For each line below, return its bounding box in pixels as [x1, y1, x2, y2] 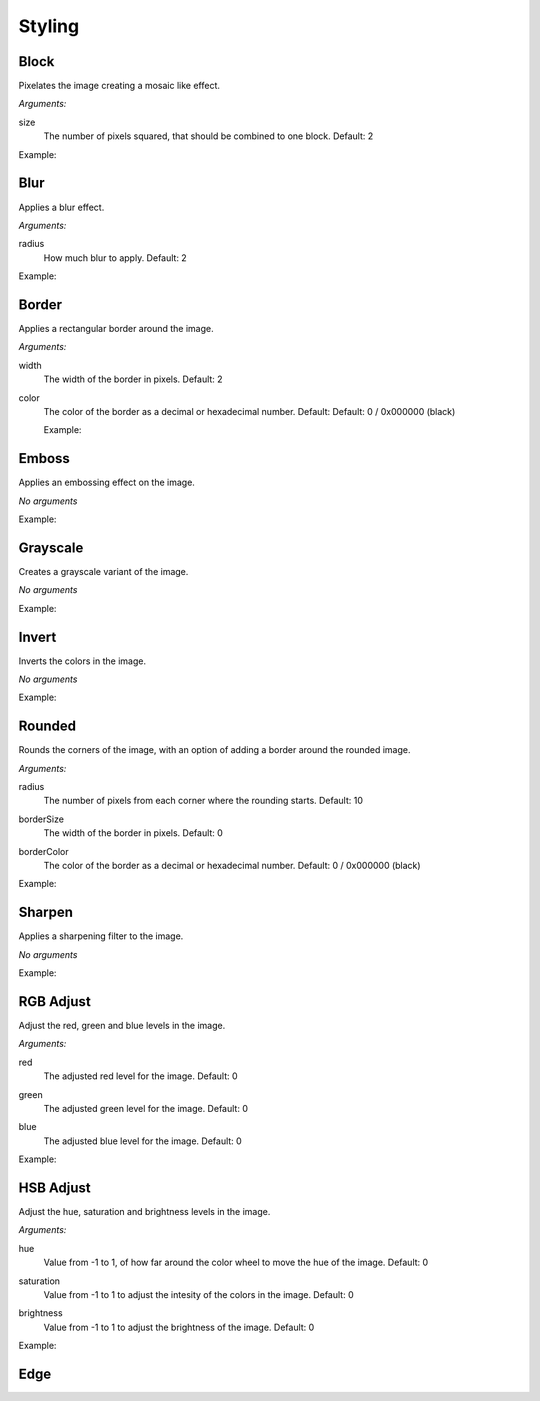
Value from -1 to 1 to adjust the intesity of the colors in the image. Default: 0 [43, 1289, 354, 1301]
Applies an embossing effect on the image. [18, 476, 195, 489]
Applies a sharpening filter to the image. [18, 930, 184, 942]
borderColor [18, 845, 69, 857]
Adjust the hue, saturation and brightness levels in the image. [18, 1206, 271, 1218]
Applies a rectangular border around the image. [18, 323, 214, 334]
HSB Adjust [18, 1179, 91, 1196]
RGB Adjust [18, 993, 92, 1010]
